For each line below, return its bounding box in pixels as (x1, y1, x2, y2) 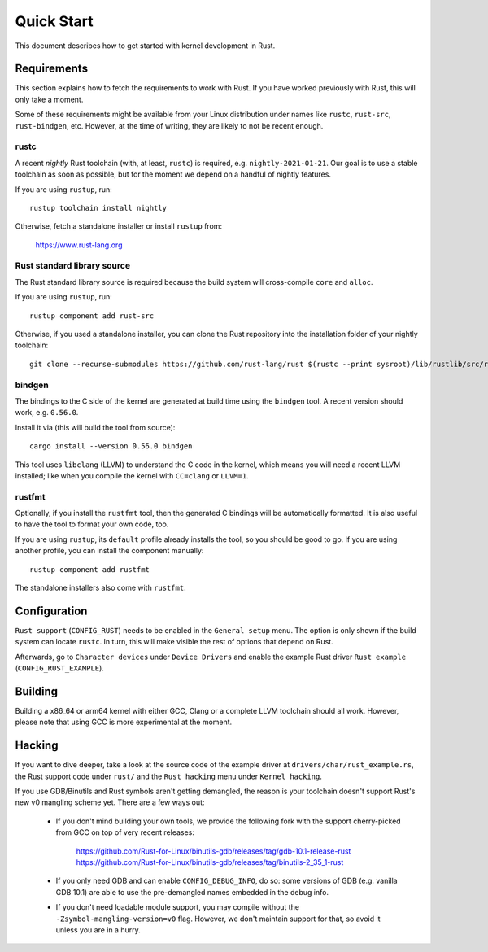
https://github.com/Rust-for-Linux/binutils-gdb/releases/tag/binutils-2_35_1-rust (76, 858, 344, 867)
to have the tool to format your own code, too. (15, 519, 169, 529)
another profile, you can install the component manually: (15, 546, 204, 556)
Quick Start (15, 12, 94, 30)
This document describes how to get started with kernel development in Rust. (15, 41, 276, 50)
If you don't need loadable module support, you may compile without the (55, 902, 300, 912)
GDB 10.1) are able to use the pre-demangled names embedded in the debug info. (55, 887, 329, 897)
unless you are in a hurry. (55, 924, 142, 935)
